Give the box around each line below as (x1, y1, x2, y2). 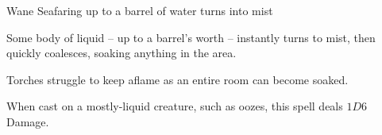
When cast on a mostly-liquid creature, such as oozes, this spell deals (6, 98, 343, 114)
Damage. (6, 113, 49, 129)
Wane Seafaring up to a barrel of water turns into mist (6, 2, 273, 18)
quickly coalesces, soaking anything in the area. (6, 44, 237, 61)
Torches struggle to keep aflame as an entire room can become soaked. (6, 71, 349, 87)
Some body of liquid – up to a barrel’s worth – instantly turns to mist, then (6, 29, 376, 45)
